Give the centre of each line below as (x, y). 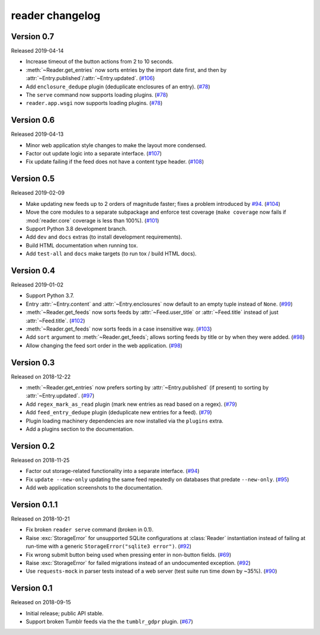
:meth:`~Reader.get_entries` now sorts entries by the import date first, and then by (126, 70)
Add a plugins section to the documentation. (80, 429)
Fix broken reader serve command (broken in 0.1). (90, 530)
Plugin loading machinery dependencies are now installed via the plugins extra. (124, 421)
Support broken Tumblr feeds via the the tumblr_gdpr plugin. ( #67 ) (110, 622)
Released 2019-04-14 (37, 51)
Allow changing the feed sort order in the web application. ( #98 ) (104, 345)
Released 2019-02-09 (38, 193)
